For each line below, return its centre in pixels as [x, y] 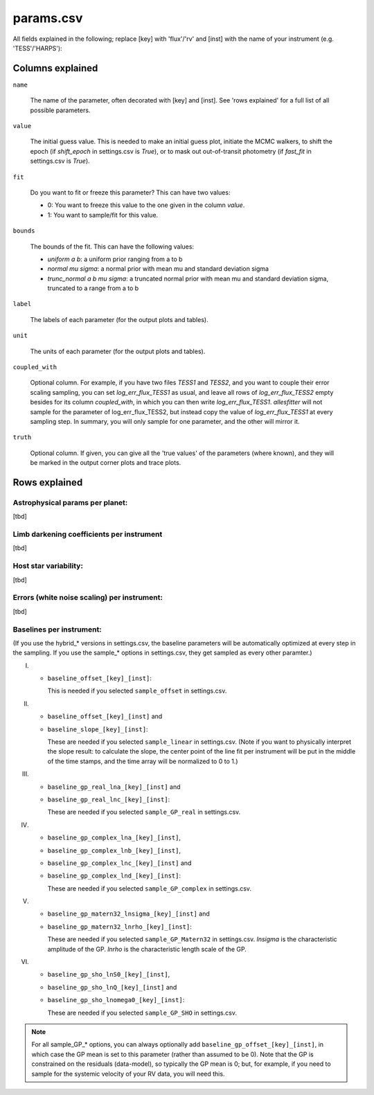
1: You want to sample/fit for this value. [103, 215]
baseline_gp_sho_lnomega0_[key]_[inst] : [116, 1000]
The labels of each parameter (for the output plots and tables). [119, 319]
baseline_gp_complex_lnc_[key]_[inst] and [119, 863]
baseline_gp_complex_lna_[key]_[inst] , [114, 837]
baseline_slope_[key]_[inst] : [98, 729]
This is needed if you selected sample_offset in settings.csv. [137, 691]
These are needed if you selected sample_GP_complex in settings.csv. [150, 888]
